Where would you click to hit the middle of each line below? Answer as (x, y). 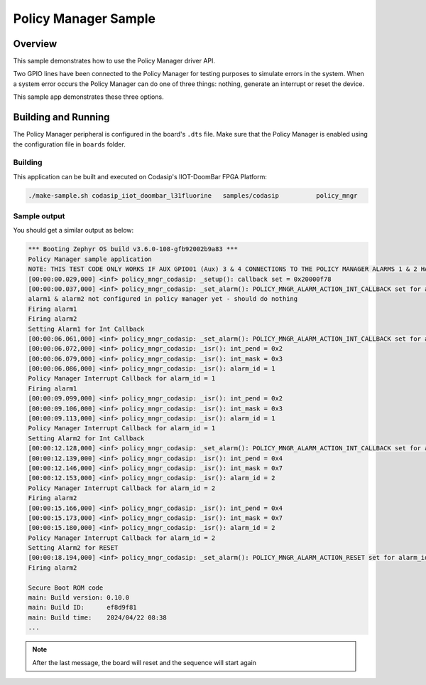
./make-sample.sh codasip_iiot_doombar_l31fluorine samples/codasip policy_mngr (193, 195)
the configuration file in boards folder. (69, 144)
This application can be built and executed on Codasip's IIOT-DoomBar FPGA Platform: (140, 176)
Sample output (39, 216)
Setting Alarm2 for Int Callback (86, 438)
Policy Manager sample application (90, 259)
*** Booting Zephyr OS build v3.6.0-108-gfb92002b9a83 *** (133, 249)
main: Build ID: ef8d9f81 (83, 607)
